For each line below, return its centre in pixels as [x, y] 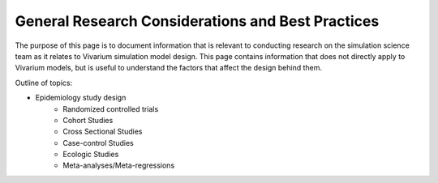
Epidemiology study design [81, 98]
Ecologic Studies [91, 155]
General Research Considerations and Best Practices [197, 21]
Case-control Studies [98, 143]
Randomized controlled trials [111, 109]
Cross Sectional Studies [103, 132]
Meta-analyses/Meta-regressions [119, 165]
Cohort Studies [88, 120]
